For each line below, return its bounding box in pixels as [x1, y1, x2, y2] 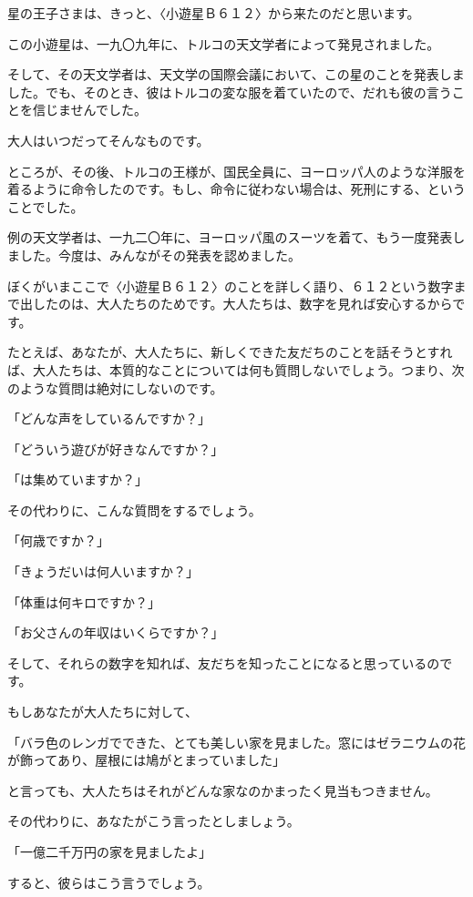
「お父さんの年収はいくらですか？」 [7, 623, 224, 642]
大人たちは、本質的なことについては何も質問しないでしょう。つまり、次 [32, 360, 465, 379]
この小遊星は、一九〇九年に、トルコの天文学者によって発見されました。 [7, 34, 440, 53]
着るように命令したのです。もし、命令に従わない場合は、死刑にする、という [7, 179, 466, 199]
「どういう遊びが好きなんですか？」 [7, 439, 224, 458]
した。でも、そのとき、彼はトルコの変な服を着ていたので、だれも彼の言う [7, 82, 452, 101]
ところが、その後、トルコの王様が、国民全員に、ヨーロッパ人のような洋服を [7, 161, 466, 180]
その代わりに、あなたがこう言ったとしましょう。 [7, 811, 300, 831]
